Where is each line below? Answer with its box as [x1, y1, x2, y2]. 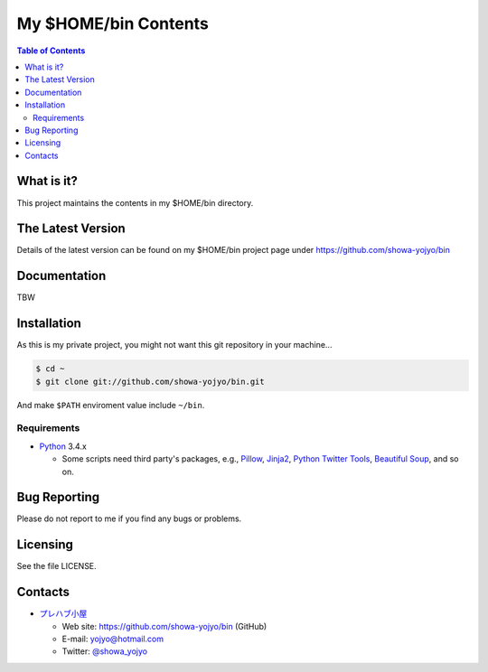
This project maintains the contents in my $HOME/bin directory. [16, 197, 254, 208]
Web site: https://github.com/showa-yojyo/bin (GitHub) [61, 621, 267, 631]
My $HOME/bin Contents [16, 14, 210, 33]
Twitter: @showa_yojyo [61, 646, 148, 657]
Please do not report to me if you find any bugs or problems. [16, 513, 242, 524]
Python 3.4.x [39, 441, 88, 452]
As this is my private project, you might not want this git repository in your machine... [16, 340, 333, 350]
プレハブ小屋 [39, 608, 88, 619]
